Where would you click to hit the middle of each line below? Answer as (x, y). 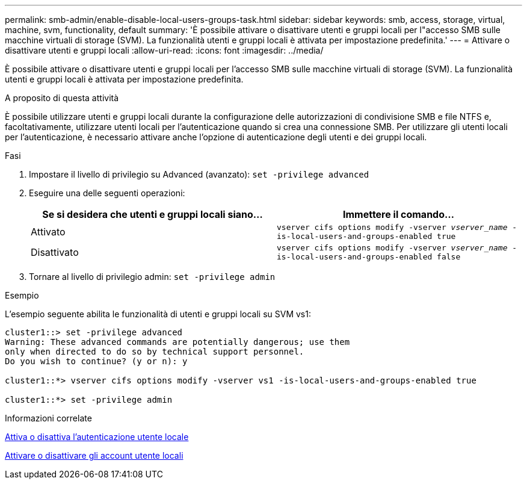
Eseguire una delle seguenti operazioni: (107, 193)
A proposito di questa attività (62, 98)
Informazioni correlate (48, 418)
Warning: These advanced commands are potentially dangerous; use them (177, 342)
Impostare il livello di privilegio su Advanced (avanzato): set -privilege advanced (199, 174)
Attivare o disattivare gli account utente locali (94, 455)
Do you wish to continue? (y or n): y (96, 361)
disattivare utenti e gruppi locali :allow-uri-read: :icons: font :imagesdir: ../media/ (164, 50)
